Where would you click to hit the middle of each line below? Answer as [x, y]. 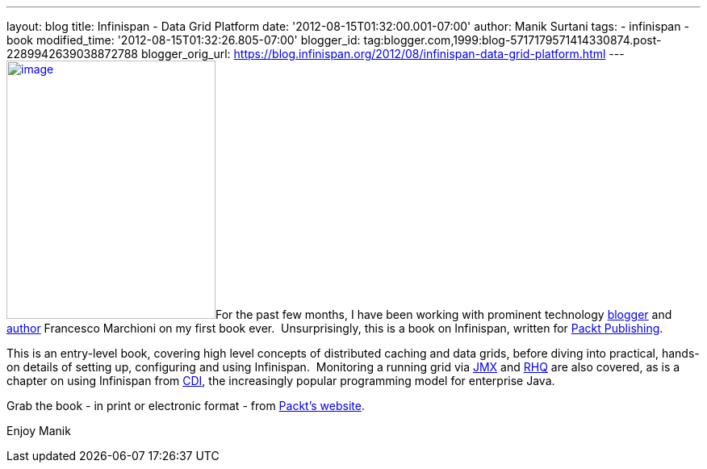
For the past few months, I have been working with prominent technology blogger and [444, 314]
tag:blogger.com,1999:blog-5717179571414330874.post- [512, 40]
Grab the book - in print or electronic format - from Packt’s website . [186, 406]
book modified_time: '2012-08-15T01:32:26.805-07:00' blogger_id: [184, 40]
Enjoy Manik [39, 431]
